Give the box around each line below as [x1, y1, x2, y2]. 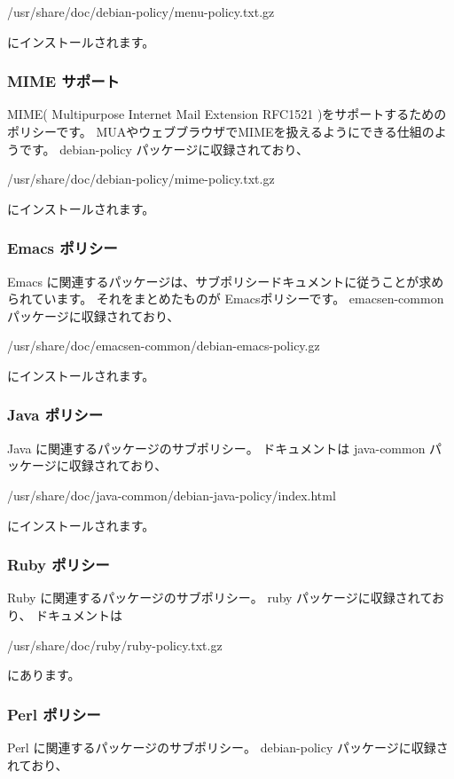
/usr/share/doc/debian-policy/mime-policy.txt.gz [7, 169, 275, 188]
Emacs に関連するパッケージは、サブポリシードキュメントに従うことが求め [7, 271, 444, 290]
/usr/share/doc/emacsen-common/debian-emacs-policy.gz [7, 336, 320, 355]
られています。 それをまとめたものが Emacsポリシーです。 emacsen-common [7, 289, 444, 308]
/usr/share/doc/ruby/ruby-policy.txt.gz [7, 635, 223, 654]
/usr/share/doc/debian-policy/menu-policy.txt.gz [7, 3, 275, 20]
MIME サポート [7, 70, 120, 92]
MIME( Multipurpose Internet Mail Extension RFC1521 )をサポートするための [7, 105, 447, 123]
